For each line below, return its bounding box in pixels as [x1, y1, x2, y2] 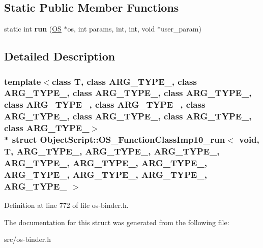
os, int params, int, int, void [67, 23, 155, 34]
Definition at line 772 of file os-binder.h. [4, 200, 129, 210]
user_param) [160, 23, 201, 34]
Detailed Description [4, 48, 115, 64]
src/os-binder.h [4, 234, 51, 244]
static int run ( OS [4, 23, 62, 34]
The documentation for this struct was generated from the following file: [4, 216, 229, 227]
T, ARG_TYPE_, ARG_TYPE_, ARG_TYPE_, [4, 145, 220, 158]
